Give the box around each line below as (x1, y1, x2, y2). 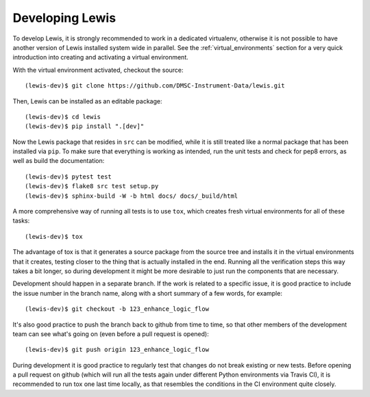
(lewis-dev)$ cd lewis (25, 113, 101, 120)
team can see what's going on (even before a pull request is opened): (12, 329, 209, 338)
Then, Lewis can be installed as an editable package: (12, 97, 162, 105)
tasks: (12, 216, 30, 225)
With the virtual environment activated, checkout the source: (12, 66, 184, 74)
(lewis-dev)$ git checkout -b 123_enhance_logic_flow (25, 305, 209, 313)
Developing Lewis (12, 10, 116, 25)
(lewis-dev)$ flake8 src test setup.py (25, 182, 159, 190)
